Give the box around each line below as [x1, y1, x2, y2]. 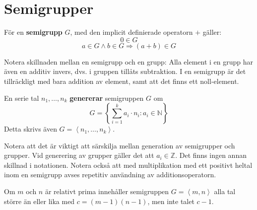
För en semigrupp [4, 27, 63, 37]
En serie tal [4, 92, 39, 103]
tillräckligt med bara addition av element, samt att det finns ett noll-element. [4, 75, 239, 86]
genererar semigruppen [69, 92, 144, 103]
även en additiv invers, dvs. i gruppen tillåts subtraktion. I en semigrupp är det [4, 66, 246, 76]
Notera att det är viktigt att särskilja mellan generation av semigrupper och [4, 140, 235, 150]
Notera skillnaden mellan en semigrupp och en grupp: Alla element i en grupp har [4, 56, 254, 67]
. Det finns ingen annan [175, 150, 247, 160]
